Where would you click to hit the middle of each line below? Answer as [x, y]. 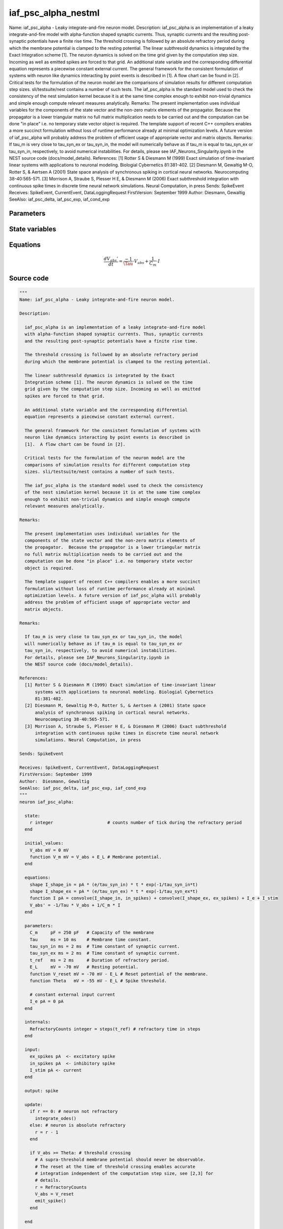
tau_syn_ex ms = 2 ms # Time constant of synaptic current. [105, 953]
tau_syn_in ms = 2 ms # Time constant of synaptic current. [105, 947]
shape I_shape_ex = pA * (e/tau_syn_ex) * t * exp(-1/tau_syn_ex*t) [114, 891]
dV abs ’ [111, 259]
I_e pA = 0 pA [47, 1001]
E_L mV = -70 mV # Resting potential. [84, 967]
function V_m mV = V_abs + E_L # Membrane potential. [96, 857]
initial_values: [44, 843]
